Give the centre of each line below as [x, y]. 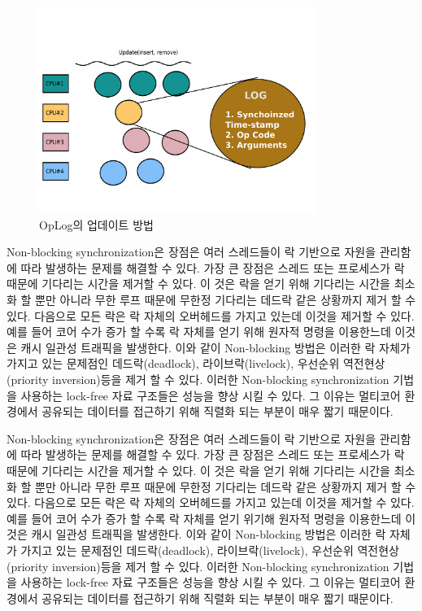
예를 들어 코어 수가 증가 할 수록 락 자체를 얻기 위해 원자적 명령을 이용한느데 [199, 332]
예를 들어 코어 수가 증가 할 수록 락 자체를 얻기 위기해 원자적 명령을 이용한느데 [204, 518]
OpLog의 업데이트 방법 [96, 224]
